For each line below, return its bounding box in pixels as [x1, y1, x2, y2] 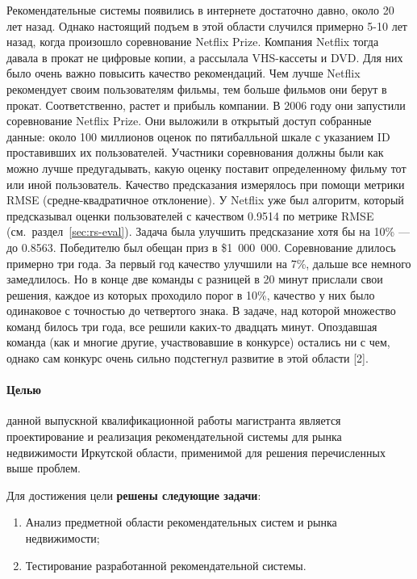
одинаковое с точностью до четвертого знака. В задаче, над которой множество [6, 302, 396, 319]
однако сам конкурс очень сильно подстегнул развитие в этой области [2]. [6, 350, 369, 367]
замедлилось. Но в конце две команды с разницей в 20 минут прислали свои [6, 271, 383, 287]
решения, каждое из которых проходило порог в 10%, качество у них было [6, 286, 375, 303]
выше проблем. [6, 459, 81, 476]
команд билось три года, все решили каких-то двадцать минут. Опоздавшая [6, 317, 377, 334]
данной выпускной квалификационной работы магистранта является [6, 412, 341, 429]
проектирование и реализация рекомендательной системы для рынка [6, 428, 342, 445]
